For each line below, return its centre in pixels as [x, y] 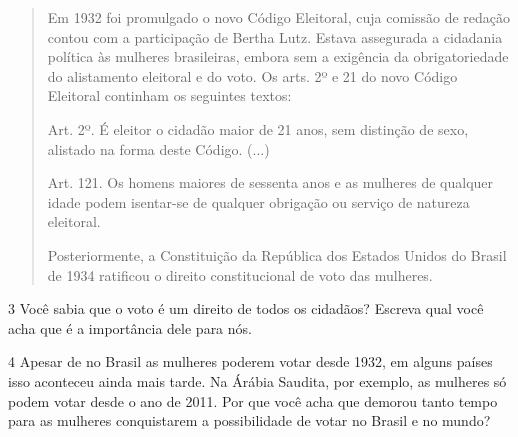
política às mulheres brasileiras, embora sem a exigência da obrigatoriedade [278, 56]
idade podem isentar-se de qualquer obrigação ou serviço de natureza [258, 201]
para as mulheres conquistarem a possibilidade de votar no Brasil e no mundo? [249, 420]
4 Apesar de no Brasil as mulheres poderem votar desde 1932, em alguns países [250, 361]
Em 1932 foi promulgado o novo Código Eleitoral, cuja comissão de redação [279, 17]
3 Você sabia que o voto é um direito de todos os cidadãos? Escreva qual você [246, 308]
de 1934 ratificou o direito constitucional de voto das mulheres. [240, 274]
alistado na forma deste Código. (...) [158, 148]
